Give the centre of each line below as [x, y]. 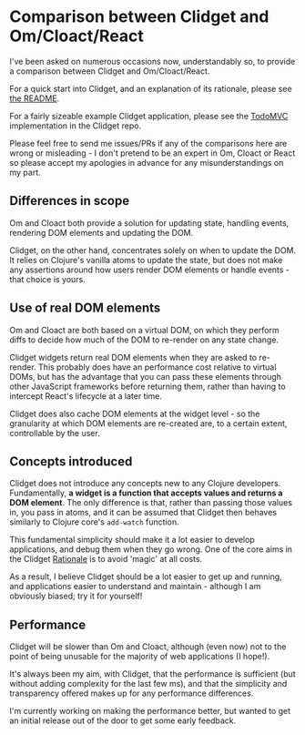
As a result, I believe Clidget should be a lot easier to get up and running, [146, 577]
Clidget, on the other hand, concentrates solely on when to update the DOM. [153, 250]
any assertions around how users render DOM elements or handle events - [149, 270]
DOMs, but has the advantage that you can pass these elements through [146, 376]
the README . [35, 98]
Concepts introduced [71, 461]
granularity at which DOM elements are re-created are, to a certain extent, [148, 423]
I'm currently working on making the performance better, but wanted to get [150, 711]
